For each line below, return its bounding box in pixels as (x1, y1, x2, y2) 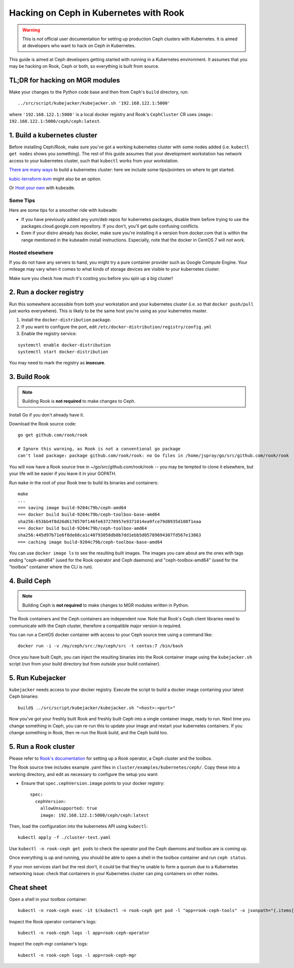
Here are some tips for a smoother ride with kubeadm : (9, 207, 118, 213)
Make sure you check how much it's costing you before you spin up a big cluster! (9, 275, 173, 281)
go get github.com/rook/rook (18, 432, 88, 438)
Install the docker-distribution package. (21, 317, 111, 323)
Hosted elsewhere (9, 249, 53, 256)
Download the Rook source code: (9, 420, 76, 427)
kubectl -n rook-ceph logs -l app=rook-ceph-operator (18, 930, 149, 936)
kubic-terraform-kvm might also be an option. (9, 176, 102, 182)
